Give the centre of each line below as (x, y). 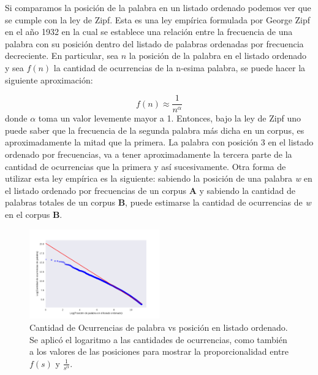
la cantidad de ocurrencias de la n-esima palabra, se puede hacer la (180, 67)
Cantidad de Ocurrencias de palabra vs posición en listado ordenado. (159, 327)
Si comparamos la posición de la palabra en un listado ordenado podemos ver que (158, 7)
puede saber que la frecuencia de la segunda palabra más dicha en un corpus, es (155, 130)
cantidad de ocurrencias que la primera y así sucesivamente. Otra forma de (146, 166)
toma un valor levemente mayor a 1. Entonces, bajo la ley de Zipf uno (169, 118)
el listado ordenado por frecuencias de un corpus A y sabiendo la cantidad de (150, 190)
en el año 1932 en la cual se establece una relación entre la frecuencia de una (149, 32)
